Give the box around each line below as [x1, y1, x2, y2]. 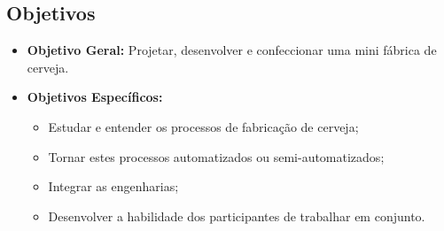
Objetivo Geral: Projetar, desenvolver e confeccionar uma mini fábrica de [27, 41, 437, 59]
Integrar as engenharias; [48, 177, 179, 196]
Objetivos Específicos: [27, 88, 163, 106]
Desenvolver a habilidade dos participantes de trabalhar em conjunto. [48, 206, 425, 225]
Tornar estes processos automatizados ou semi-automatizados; [48, 147, 385, 166]
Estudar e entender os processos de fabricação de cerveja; [48, 117, 359, 135]
